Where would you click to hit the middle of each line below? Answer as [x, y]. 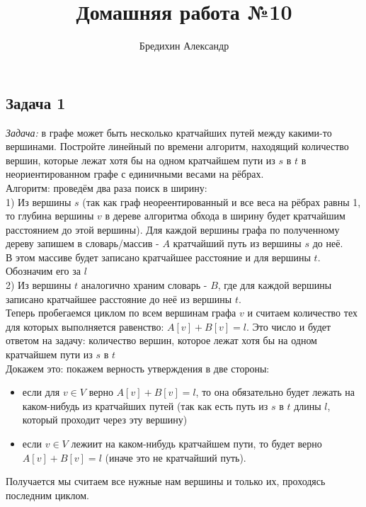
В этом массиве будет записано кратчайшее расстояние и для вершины [158, 257]
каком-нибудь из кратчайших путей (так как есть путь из [145, 405]
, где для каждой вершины [275, 285]
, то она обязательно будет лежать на [275, 392]
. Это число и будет [289, 326]
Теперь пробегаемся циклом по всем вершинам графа [121, 313]
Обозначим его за [43, 271]
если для [41, 392]
